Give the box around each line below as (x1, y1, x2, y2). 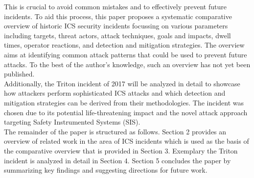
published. (4, 69, 35, 79)
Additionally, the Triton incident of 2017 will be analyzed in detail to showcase (4, 78, 240, 88)
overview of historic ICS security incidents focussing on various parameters (4, 21, 228, 31)
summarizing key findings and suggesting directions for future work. (4, 165, 208, 175)
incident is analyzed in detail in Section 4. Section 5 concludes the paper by (4, 155, 231, 165)
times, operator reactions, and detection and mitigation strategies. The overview (4, 40, 245, 50)
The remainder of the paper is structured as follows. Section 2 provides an (4, 126, 227, 136)
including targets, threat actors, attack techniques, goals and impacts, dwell (4, 30, 231, 40)
